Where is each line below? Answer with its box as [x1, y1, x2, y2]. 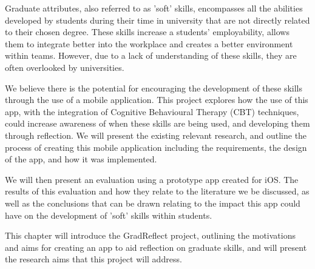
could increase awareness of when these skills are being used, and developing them [5, 117, 310, 130]
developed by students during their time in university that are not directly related [5, 13, 310, 26]
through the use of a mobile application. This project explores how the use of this [5, 93, 308, 106]
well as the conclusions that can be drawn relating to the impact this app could [5, 196, 300, 209]
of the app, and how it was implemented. [5, 153, 157, 165]
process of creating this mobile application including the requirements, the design [5, 141, 307, 153]
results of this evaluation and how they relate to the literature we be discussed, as [5, 185, 310, 198]
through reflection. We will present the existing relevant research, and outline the [5, 128, 307, 141]
